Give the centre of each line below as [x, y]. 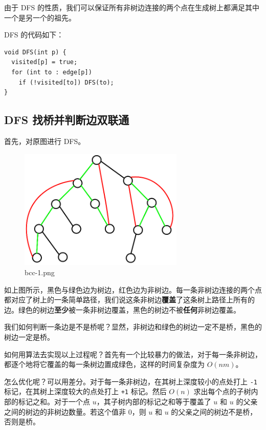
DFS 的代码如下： [34, 35]
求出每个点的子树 [222, 391]
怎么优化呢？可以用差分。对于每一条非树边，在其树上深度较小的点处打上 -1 [131, 381]
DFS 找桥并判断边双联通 [67, 120]
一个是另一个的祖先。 [40, 17]
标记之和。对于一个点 [54, 402]
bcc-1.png [40, 272]
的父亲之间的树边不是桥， [214, 411]
